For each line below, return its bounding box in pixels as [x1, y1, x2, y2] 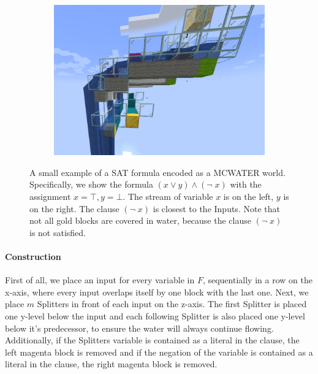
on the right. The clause [29, 202, 119, 215]
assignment [29, 190, 71, 203]
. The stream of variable [123, 190, 213, 203]
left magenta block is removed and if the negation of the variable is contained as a [5, 345, 313, 358]
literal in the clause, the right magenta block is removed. [5, 357, 218, 370]
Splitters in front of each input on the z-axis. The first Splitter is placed [37, 297, 307, 310]
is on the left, [223, 190, 274, 203]
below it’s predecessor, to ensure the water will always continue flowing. [5, 321, 274, 334]
